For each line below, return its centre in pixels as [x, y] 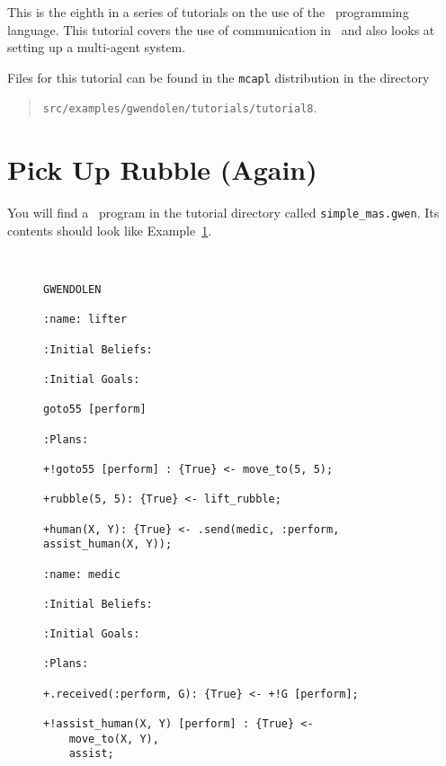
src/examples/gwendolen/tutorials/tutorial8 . [180, 107]
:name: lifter [85, 320]
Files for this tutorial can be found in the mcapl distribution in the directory [219, 77]
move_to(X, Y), [114, 739]
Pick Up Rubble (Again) [162, 169]
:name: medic [82, 574]
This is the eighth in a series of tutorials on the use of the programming [208, 12]
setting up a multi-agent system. [97, 47]
